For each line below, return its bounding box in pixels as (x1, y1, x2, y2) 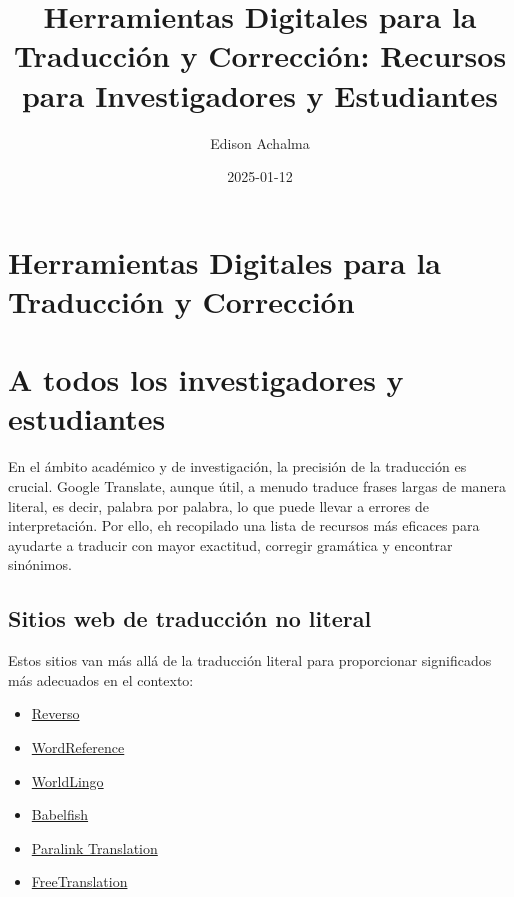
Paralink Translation (31, 837, 158, 858)
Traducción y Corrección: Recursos (13, 35, 507, 76)
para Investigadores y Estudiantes (21, 74, 499, 115)
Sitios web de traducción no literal (8, 603, 372, 634)
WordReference (31, 736, 125, 757)
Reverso (31, 703, 80, 724)
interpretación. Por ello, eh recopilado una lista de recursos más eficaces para (8, 515, 480, 536)
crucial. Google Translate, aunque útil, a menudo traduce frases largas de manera (8, 475, 507, 496)
